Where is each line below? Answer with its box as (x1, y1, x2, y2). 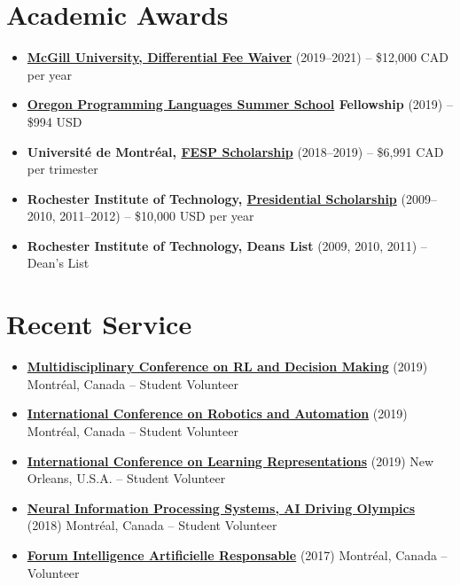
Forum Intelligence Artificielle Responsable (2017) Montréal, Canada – (27, 545, 448, 564)
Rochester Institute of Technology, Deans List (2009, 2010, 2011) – (27, 236, 427, 254)
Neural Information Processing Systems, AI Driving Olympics (27, 498, 416, 517)
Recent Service (6, 306, 192, 342)
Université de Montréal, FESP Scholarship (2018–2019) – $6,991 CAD (27, 142, 444, 160)
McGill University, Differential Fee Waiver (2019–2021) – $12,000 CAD (27, 48, 448, 66)
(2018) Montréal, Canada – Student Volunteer (27, 516, 277, 534)
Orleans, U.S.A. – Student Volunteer (27, 469, 226, 487)
